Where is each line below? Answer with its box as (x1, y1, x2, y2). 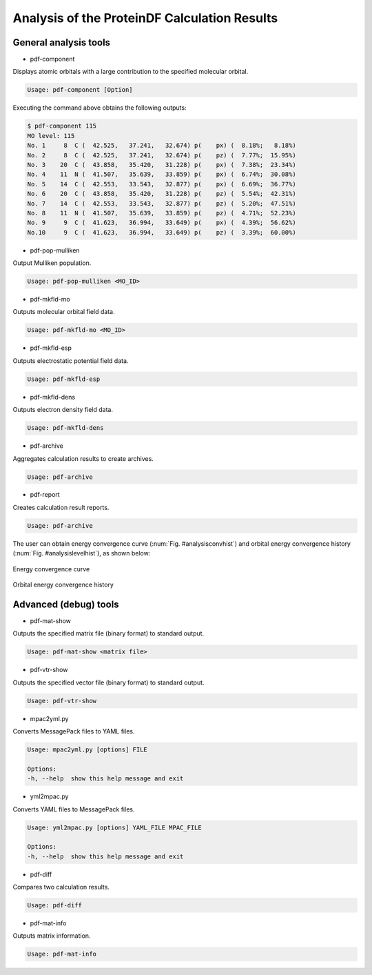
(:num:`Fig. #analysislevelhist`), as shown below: (12, 549, 151, 558)
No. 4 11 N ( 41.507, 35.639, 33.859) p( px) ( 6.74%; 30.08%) (27, 170, 296, 179)
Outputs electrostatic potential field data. (12, 356, 129, 365)
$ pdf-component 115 (27, 122, 96, 130)
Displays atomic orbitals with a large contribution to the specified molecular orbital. (12, 68, 249, 76)
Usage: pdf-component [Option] (27, 86, 134, 94)
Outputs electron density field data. (12, 406, 114, 414)
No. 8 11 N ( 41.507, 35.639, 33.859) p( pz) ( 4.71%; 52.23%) (27, 209, 296, 217)
